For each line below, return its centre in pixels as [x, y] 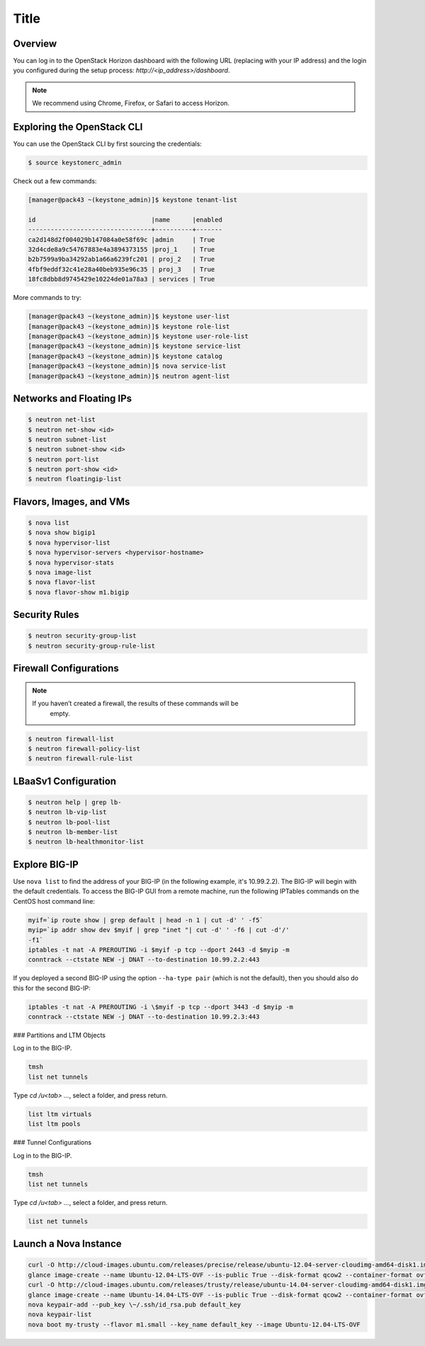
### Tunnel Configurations [52, 1143]
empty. [60, 713]
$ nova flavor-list [62, 582]
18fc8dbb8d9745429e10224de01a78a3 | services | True [121, 279]
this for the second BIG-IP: [52, 988]
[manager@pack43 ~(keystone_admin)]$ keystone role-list [129, 326]
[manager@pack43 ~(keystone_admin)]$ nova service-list [127, 366]
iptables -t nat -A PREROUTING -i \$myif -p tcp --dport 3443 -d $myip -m [161, 1007]
